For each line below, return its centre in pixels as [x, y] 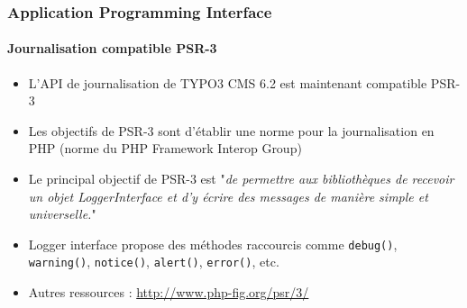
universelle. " [62, 214]
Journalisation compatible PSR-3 [112, 48]
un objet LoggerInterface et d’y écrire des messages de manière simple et [228, 196]
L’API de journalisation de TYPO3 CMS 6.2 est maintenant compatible [228, 82]
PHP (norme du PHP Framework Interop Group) [165, 148]
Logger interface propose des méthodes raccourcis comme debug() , [213, 244]
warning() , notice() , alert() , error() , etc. [154, 262]
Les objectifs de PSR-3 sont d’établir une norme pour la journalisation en [231, 130]
